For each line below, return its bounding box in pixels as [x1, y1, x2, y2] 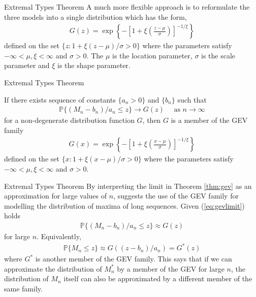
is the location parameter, [112, 50, 193, 60]
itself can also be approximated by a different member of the [63, 273, 252, 284]
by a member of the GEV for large [117, 263, 225, 274]
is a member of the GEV [171, 115, 248, 125]
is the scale [201, 50, 236, 60]
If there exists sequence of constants [4, 94, 116, 105]
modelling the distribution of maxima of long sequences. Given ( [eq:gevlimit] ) [4, 200, 245, 211]
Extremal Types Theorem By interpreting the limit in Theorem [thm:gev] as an [4, 180, 252, 191]
